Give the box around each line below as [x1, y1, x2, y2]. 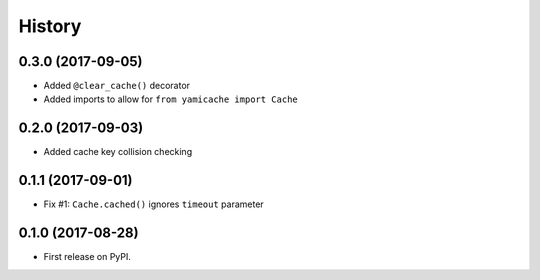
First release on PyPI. [43, 251, 132, 263]
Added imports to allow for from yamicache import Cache [43, 93, 299, 105]
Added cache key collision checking [43, 146, 193, 158]
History [18, 15, 82, 37]
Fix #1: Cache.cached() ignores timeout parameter [43, 198, 264, 210]
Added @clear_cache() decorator [43, 80, 190, 92]
